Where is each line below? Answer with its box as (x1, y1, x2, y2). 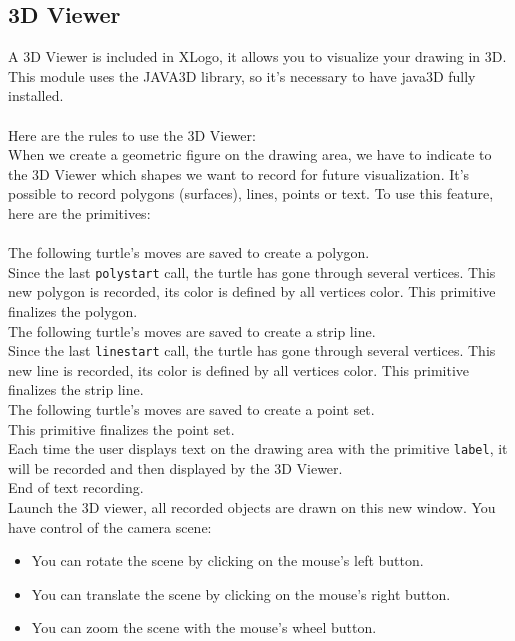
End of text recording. (8, 477, 144, 498)
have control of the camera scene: (8, 516, 212, 537)
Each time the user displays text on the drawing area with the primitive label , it (8, 438, 508, 459)
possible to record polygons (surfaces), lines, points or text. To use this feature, (8, 183, 494, 204)
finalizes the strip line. (8, 379, 144, 400)
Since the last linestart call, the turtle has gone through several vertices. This (8, 340, 496, 361)
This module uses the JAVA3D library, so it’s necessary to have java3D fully (8, 65, 476, 86)
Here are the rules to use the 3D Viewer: (8, 124, 256, 145)
